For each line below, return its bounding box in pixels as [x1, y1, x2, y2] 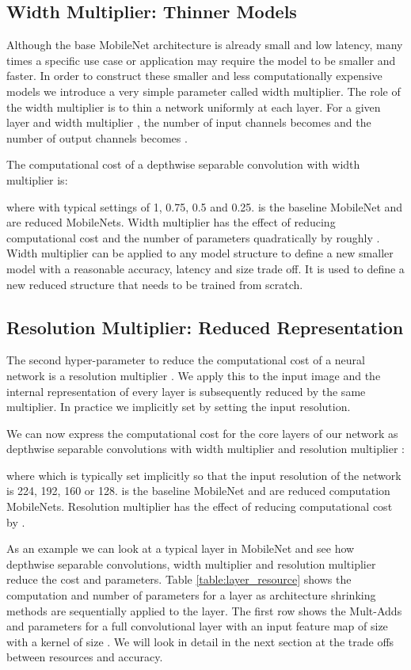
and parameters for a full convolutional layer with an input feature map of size [6, 618, 388, 634]
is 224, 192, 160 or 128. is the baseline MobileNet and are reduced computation [6, 482, 390, 499]
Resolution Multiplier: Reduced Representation [6, 314, 404, 339]
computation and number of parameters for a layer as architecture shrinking [6, 587, 376, 603]
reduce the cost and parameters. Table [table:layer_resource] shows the [6, 571, 352, 588]
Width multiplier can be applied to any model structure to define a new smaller [6, 245, 394, 261]
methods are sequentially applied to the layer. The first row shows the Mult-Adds [6, 602, 402, 619]
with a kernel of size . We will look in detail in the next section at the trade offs [6, 633, 394, 649]
